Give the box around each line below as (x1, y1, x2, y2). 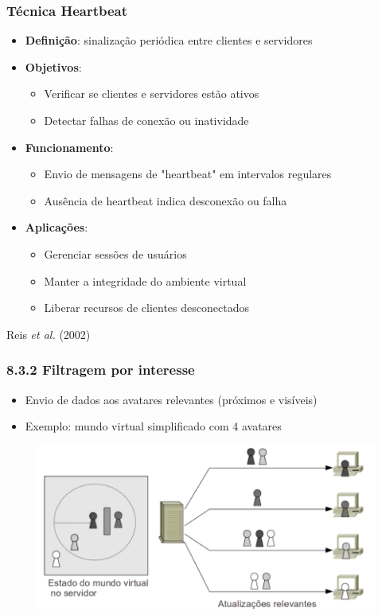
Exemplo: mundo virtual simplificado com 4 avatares (25, 418, 282, 434)
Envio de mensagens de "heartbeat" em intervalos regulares (44, 165, 332, 182)
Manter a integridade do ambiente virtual (44, 272, 247, 289)
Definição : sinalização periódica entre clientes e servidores (25, 32, 313, 49)
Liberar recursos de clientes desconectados (44, 299, 249, 316)
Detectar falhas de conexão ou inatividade (44, 112, 249, 128)
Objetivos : (25, 58, 82, 75)
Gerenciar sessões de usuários (44, 245, 187, 262)
